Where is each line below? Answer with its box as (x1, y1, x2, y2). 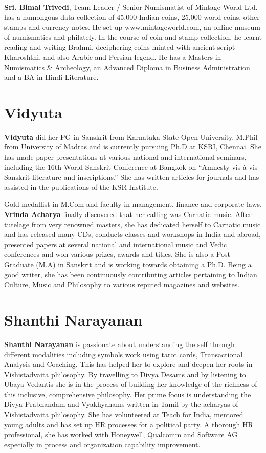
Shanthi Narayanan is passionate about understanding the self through (4, 338, 235, 349)
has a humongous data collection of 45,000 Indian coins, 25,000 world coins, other (4, 11, 260, 22)
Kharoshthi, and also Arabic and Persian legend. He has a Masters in (4, 51, 221, 62)
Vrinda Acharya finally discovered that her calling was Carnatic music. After (4, 209, 252, 220)
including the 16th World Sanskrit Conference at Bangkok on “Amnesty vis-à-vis (4, 161, 258, 172)
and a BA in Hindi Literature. (4, 72, 99, 82)
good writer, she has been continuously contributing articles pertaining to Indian (4, 269, 257, 279)
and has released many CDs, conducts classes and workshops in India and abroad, (4, 229, 261, 240)
